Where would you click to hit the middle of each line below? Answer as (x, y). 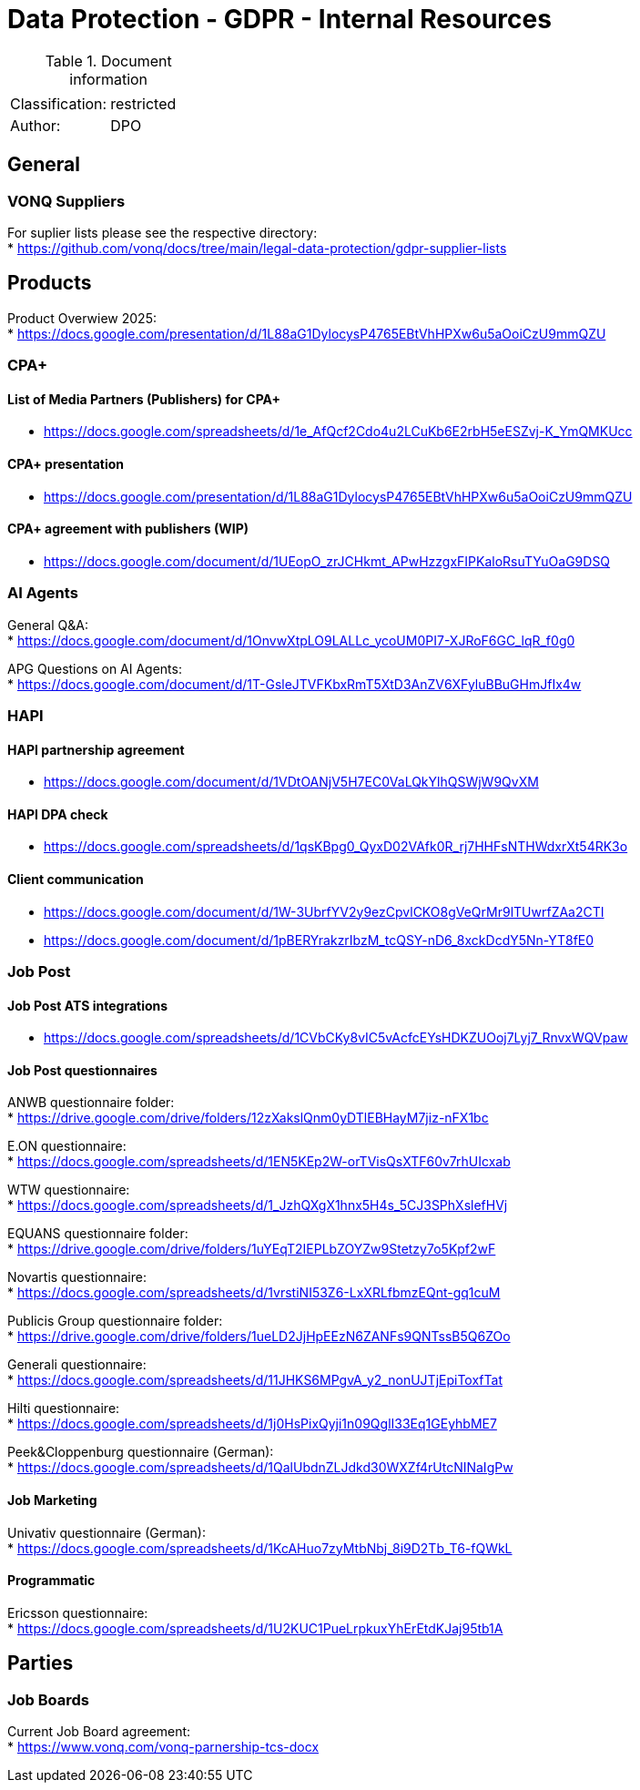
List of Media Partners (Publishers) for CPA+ (144, 399)
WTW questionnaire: (69, 1190)
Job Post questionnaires (82, 1070)
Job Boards (49, 1699)
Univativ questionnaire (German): (107, 1532)
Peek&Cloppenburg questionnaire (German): (141, 1452)
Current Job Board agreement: (99, 1732)
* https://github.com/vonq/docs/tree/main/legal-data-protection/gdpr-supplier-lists (257, 248)
